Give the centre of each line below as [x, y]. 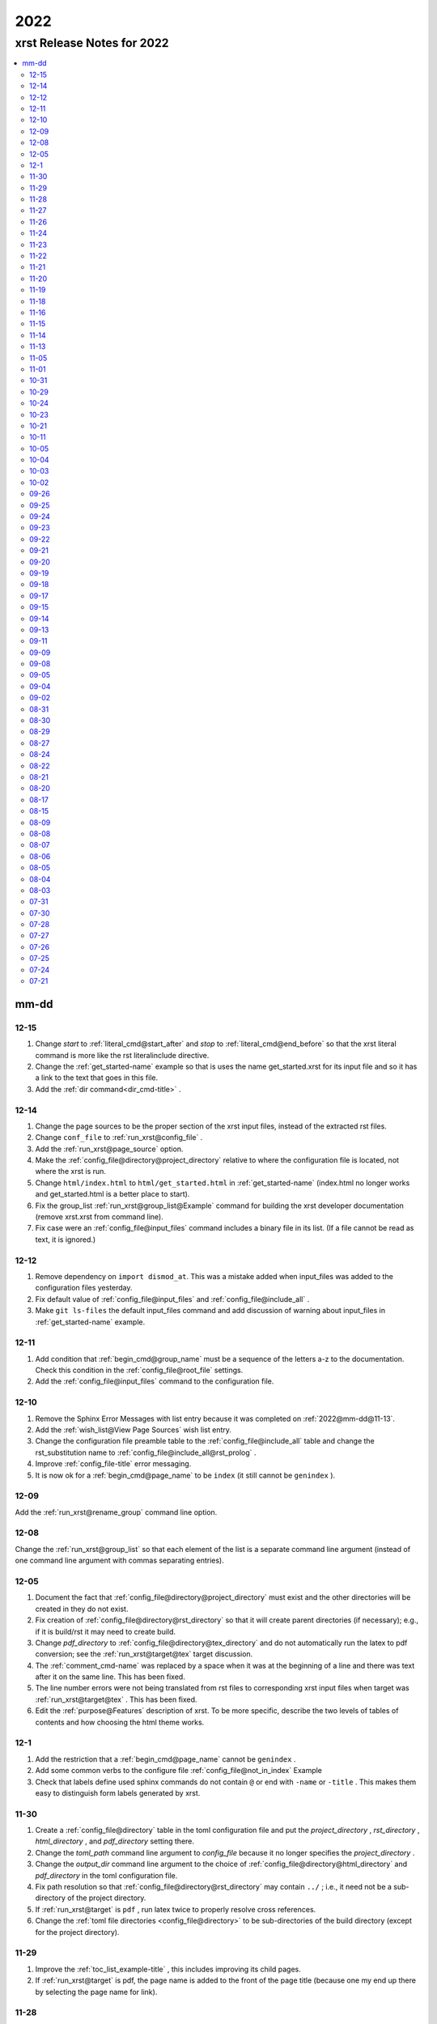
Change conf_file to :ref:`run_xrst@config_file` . [119, 1137]
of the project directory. [107, 1898]
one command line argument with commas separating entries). [119, 1561]
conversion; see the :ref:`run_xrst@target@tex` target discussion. [144, 1654]
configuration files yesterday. [84, 1288]
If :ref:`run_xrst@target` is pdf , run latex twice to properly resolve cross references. [176, 1909]
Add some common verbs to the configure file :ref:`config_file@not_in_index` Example [179, 1771]
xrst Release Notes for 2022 [92, 43]
